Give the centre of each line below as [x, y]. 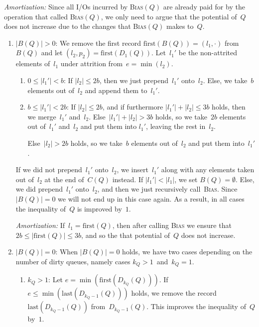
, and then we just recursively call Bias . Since [167, 189]
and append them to [116, 90]
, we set [186, 179]
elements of [33, 63]
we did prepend [39, 189]
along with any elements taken [208, 169]
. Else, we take [225, 80]
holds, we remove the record [174, 293]
